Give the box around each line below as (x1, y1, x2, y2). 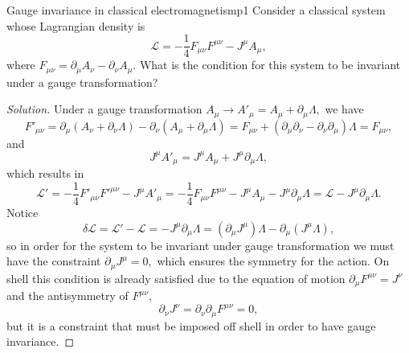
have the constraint (6, 252, 101, 269)
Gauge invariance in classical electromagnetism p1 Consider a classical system (6, 2, 386, 18)
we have (325, 101, 364, 117)
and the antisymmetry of (6, 287, 129, 304)
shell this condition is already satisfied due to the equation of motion (6, 269, 346, 286)
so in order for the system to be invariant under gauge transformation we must (6, 236, 395, 253)
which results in (6, 165, 84, 182)
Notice (6, 203, 39, 220)
